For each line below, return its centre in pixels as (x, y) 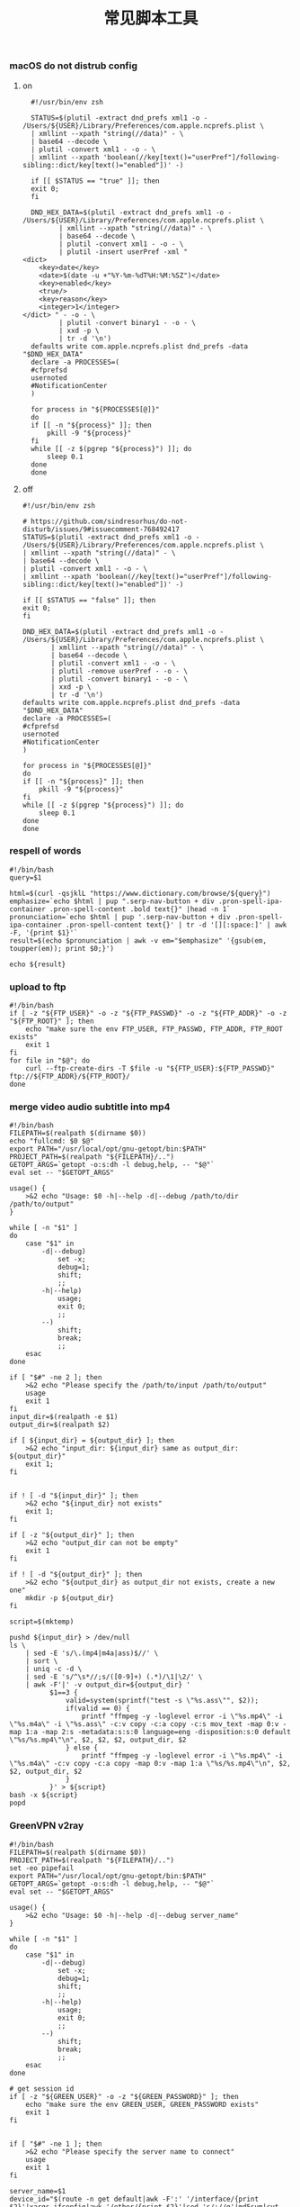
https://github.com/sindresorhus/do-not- (110, 521)
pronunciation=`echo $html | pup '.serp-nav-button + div (120, 917)
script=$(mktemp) (42, 1622)
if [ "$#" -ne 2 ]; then (56, 1378)
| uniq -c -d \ (54, 1669)
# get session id (42, 2089)
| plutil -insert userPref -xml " (124, 252)
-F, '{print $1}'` (44, 933)
